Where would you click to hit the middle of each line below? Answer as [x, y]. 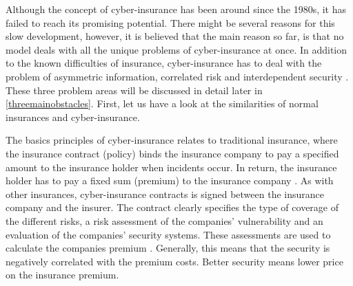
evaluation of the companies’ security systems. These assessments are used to [168, 234]
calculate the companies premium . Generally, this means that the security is [168, 248]
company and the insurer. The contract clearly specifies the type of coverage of [172, 207]
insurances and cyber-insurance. [73, 117]
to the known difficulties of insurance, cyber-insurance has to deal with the [164, 63]
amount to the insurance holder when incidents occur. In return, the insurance [171, 167]
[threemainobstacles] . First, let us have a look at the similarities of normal [162, 103]
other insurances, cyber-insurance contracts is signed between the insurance [165, 194]
